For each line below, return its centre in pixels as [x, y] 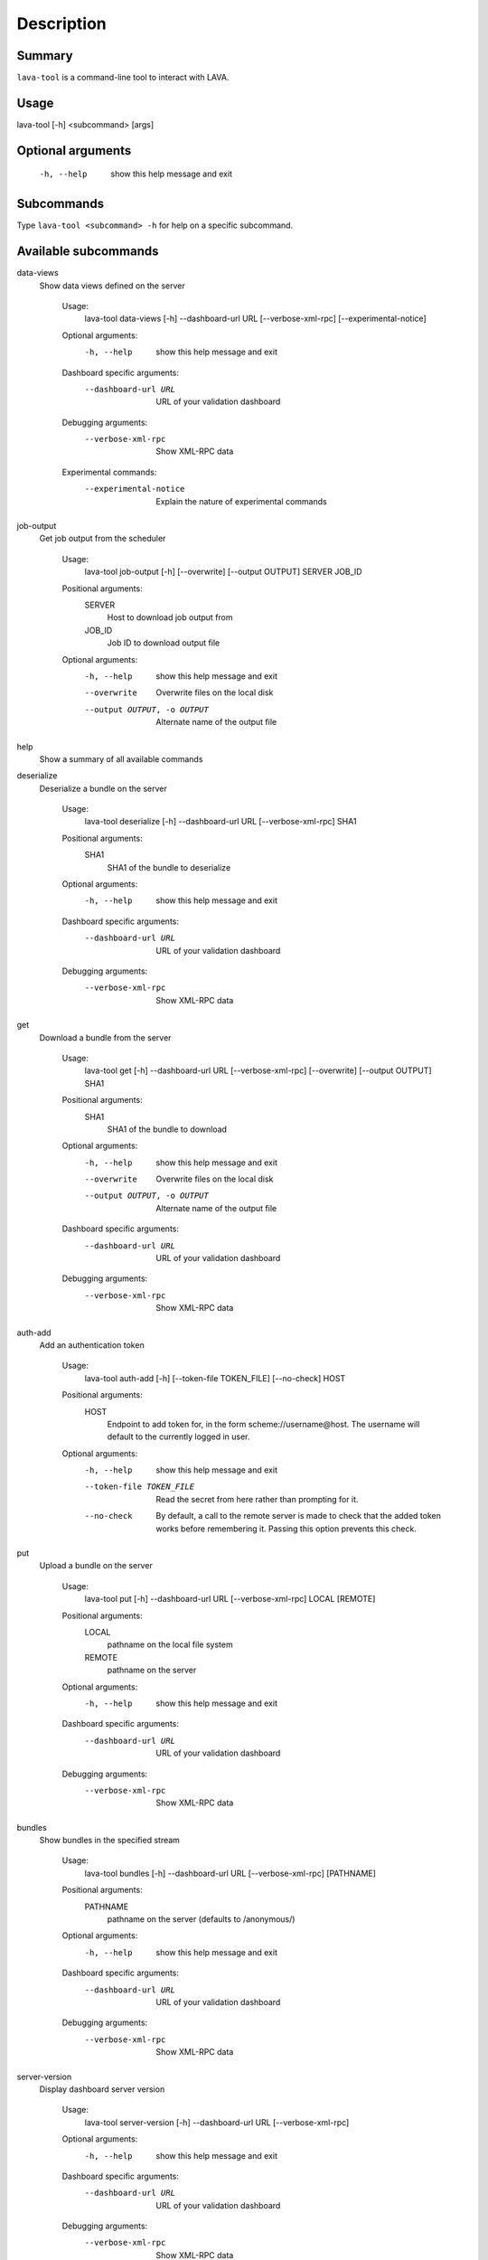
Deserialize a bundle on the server [103, 788]
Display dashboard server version [102, 2089]
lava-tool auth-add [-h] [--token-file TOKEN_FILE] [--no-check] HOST [215, 1378]
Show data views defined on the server [112, 286]
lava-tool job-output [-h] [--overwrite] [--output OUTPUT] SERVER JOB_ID [223, 572]
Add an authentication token [92, 1345]
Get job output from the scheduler [103, 539]
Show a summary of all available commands [121, 758]
